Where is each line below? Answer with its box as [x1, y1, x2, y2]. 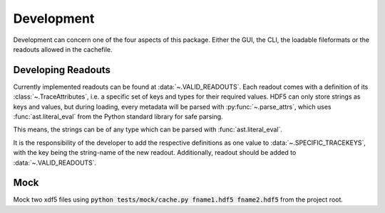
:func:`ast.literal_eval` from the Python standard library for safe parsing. [13, 112, 224, 121]
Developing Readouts [13, 64, 111, 76]
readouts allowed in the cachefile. [13, 45, 113, 53]
